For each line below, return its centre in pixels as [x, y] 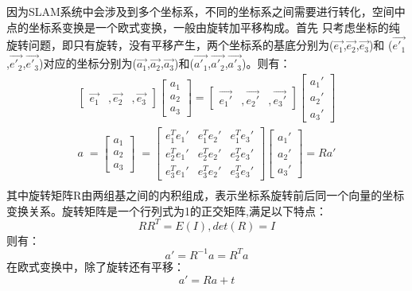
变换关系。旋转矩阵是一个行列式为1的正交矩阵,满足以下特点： [167, 210]
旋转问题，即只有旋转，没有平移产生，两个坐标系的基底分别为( [170, 45]
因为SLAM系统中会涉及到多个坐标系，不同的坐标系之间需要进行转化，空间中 [206, 11]
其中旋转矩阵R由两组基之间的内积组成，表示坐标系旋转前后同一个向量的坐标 [206, 195]
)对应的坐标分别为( [87, 63]
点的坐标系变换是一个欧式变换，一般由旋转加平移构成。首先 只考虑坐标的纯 [203, 27]
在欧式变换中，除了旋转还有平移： [95, 266]
